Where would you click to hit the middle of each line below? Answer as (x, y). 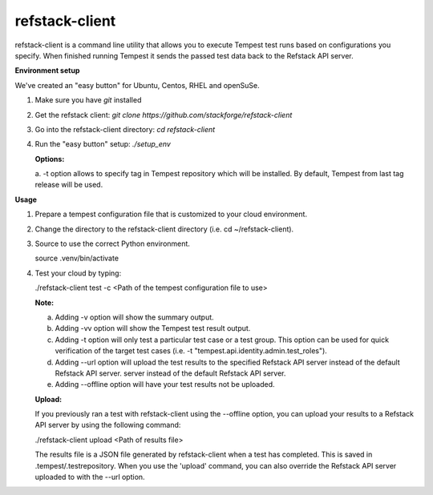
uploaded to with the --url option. (90, 477)
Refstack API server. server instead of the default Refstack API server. (170, 373)
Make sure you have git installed (88, 100)
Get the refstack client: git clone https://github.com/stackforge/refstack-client (164, 115)
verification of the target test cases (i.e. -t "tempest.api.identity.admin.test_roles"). (191, 351)
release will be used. (69, 185)
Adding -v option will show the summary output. (134, 317)
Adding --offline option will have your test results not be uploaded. (165, 384)
